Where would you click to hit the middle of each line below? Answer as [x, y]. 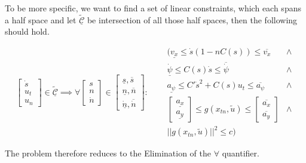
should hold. [27, 31]
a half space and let [41, 19]
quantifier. [241, 153]
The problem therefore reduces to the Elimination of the [108, 153]
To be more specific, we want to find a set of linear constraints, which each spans [153, 8]
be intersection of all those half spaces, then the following [192, 19]
